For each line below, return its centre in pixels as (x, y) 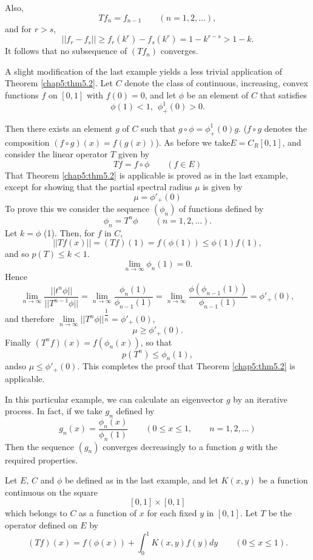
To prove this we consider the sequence (77, 209)
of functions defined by (221, 209)
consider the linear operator (56, 154)
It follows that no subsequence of (66, 51)
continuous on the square (52, 492)
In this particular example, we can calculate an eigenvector (114, 399)
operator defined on (41, 524)
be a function (283, 480)
